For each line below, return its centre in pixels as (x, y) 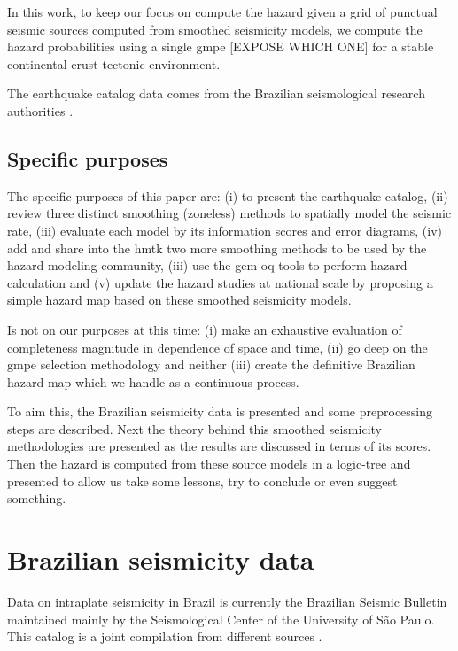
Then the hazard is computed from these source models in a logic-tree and (209, 464)
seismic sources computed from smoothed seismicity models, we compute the (215, 29)
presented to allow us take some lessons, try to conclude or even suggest (202, 480)
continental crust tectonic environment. (114, 63)
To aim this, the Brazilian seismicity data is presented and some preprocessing (220, 411)
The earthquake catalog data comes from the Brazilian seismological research (216, 93)
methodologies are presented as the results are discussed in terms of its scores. (219, 446)
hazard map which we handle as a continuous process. (153, 381)
